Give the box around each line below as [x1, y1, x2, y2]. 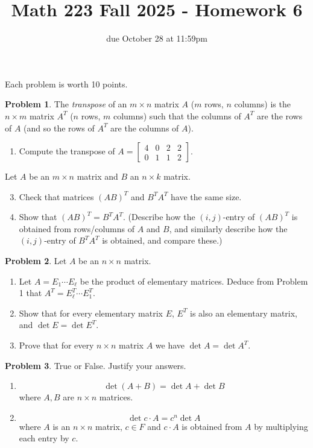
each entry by [19, 432, 69, 444]
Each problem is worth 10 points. [5, 77, 128, 90]
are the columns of [110, 121, 179, 134]
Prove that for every [19, 339, 94, 352]
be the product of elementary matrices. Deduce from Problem [80, 274, 308, 287]
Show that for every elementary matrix [19, 306, 163, 319]
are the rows [257, 109, 303, 122]
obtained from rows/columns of [19, 222, 134, 235]
